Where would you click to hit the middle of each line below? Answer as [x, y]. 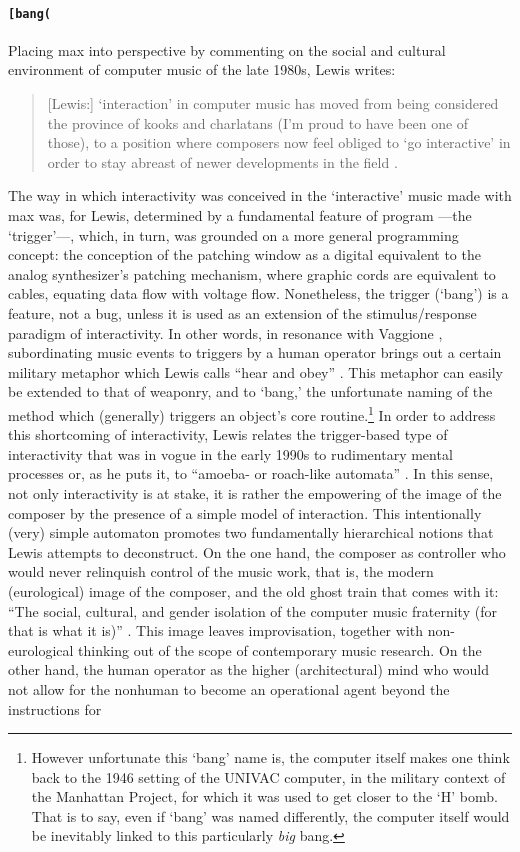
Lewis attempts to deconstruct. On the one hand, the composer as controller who [257, 551]
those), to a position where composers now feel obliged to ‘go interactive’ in [279, 142]
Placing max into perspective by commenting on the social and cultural [227, 49]
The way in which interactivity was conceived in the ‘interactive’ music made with [260, 195]
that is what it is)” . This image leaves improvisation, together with [216, 630]
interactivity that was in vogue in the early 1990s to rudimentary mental [230, 453]
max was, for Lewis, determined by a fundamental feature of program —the [240, 215]
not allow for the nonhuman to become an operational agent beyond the [229, 688]
